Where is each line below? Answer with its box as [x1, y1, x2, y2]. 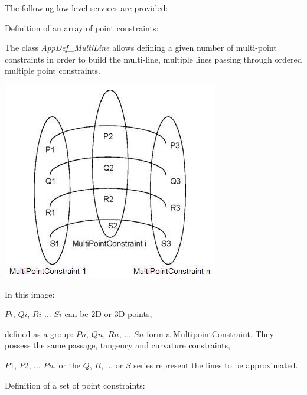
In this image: [5, 288, 55, 300]
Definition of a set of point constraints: [5, 378, 145, 391]
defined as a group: [5, 327, 74, 339]
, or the [53, 358, 81, 371]
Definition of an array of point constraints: [5, 21, 159, 34]
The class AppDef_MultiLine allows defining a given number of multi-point [5, 41, 277, 54]
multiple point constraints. [5, 64, 100, 77]
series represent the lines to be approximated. [133, 358, 298, 371]
